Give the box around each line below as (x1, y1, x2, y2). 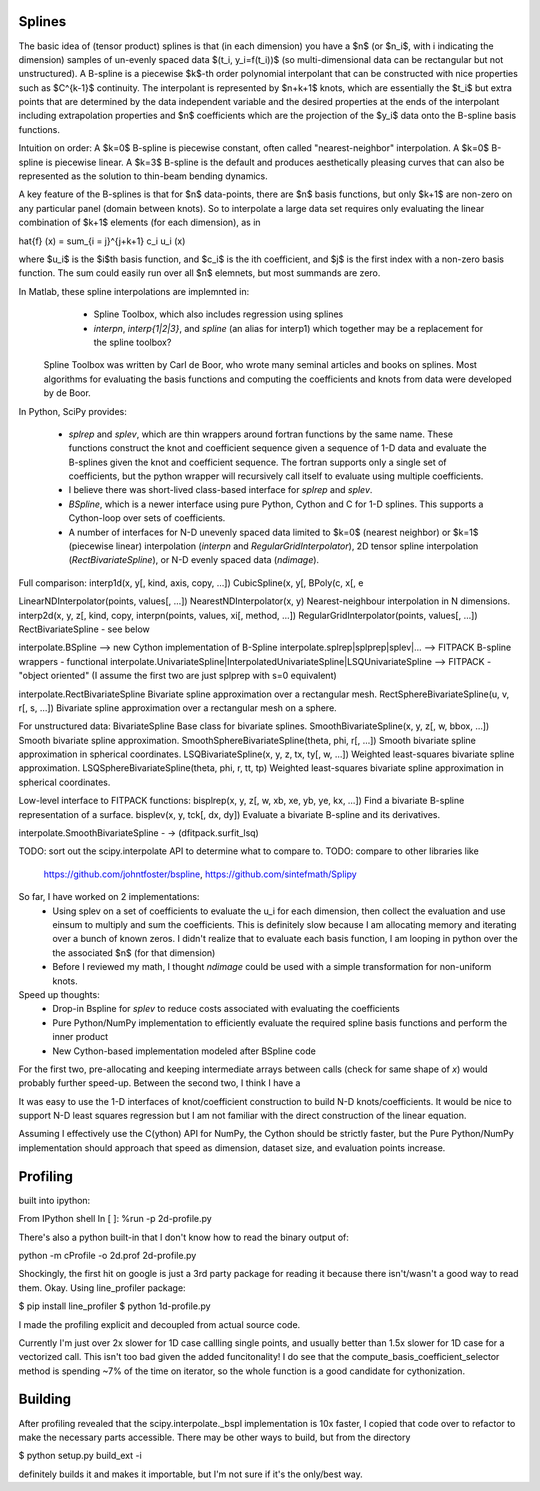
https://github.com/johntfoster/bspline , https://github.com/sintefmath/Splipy (43, 868, 357, 880)
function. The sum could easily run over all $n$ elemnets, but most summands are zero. (18, 267, 381, 279)
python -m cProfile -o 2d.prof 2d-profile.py (18, 1249, 197, 1261)
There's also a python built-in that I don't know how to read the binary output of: (18, 1231, 350, 1243)
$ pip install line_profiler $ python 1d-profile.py (18, 1300, 211, 1312)
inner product (52, 1031, 109, 1043)
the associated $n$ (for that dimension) (52, 946, 216, 959)
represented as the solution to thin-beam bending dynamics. (18, 170, 269, 182)
